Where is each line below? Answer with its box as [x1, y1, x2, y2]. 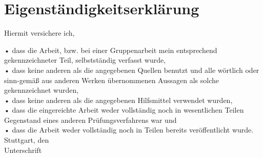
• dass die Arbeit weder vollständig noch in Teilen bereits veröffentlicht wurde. [4, 124, 254, 135]
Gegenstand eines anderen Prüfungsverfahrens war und [4, 114, 177, 125]
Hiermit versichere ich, [4, 28, 75, 38]
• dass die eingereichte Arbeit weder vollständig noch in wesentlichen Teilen [4, 104, 244, 115]
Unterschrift [4, 144, 42, 155]
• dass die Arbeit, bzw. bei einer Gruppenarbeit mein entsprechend [4, 44, 217, 55]
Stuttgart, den [4, 135, 49, 145]
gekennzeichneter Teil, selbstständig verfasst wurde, [4, 55, 166, 65]
